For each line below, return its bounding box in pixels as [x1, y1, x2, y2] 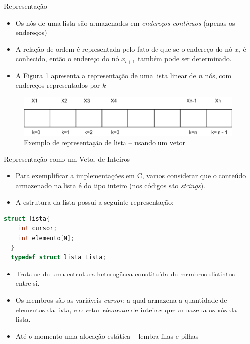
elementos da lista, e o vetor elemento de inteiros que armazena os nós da [15, 304, 237, 314]
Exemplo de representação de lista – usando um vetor [24, 137, 185, 147]
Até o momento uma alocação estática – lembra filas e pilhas [15, 330, 199, 341]
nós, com [205, 70, 232, 80]
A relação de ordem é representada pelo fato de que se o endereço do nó [15, 43, 232, 54]
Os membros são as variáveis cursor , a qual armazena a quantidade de [15, 295, 227, 305]
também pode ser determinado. [137, 53, 232, 64]
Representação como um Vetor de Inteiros [4, 154, 130, 164]
